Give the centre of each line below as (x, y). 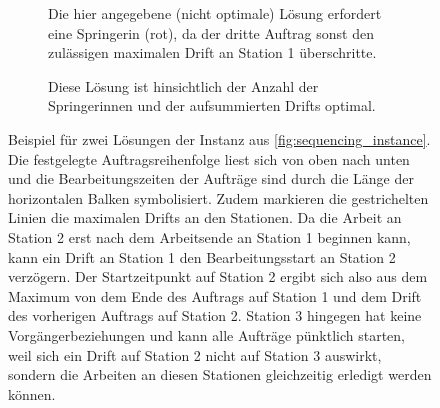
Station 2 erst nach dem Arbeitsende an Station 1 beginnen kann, (209, 236)
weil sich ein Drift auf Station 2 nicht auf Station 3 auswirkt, (195, 354)
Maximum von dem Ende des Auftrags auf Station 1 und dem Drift (215, 295)
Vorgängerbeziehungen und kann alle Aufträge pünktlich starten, (206, 334)
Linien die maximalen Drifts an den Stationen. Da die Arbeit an (205, 217)
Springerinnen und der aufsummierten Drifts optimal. (212, 105)
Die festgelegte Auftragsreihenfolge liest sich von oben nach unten (209, 158)
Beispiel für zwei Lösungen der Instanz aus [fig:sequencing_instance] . (219, 138)
